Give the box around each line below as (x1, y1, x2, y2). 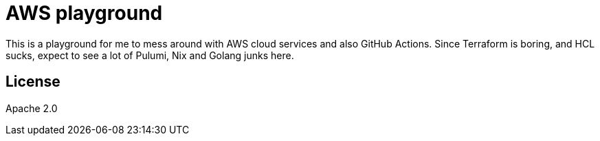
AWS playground (5, 1, 163, 25)
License (5, 73, 60, 91)
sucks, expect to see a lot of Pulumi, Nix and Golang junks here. (5, 49, 294, 61)
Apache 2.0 (5, 102, 58, 114)
